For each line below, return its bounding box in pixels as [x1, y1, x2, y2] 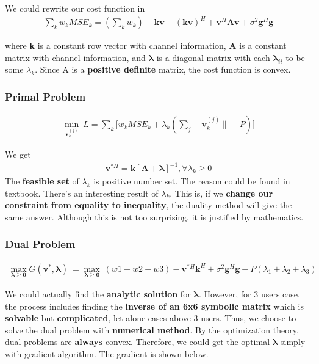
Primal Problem [5, 89, 86, 104]
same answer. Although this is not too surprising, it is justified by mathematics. [5, 210, 304, 223]
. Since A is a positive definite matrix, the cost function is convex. [35, 63, 291, 76]
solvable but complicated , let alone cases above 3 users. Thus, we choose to [5, 311, 296, 324]
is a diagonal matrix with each [156, 51, 270, 64]
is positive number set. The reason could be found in [93, 175, 290, 187]
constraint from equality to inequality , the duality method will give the [5, 198, 292, 211]
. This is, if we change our [170, 186, 273, 199]
